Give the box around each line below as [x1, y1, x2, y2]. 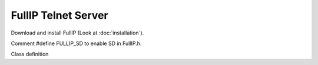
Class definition [11, 50, 49, 58]
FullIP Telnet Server [11, 9, 108, 22]
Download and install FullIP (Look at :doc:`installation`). [11, 29, 144, 36]
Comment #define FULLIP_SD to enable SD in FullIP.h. [11, 40, 142, 47]
